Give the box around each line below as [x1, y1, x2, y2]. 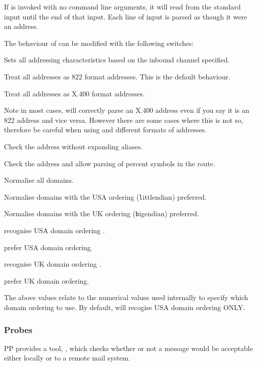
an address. [4, 21, 38, 31]
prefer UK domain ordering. [4, 275, 89, 286]
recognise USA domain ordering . [4, 225, 105, 236]
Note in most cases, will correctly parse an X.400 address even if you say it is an [4, 105, 250, 115]
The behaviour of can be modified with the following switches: [4, 37, 194, 48]
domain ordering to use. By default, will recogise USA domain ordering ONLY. [4, 302, 245, 312]
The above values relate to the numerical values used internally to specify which [4, 292, 248, 303]
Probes [4, 323, 33, 336]
